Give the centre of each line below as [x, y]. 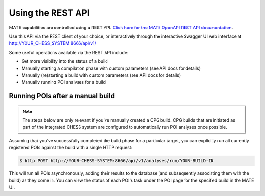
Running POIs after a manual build [62, 96]
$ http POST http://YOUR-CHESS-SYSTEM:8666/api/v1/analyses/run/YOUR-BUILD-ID [116, 161]
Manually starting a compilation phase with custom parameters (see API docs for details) [111, 68]
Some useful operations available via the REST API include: [69, 52]
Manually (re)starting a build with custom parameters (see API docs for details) [101, 75]
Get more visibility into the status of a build [65, 61]
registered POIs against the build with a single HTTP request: [71, 148]
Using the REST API [50, 13]
